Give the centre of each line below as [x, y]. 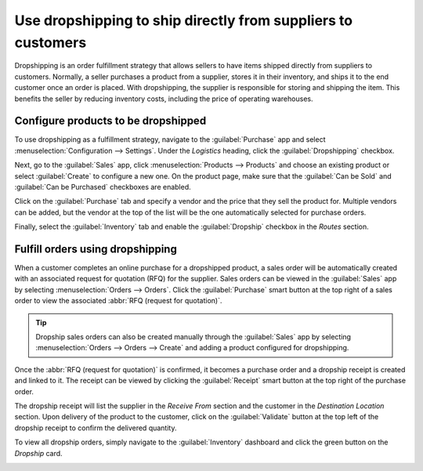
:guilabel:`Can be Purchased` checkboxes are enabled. [103, 187]
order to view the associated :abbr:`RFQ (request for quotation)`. [118, 301]
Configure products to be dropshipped [110, 121]
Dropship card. [38, 453]
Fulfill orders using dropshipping [96, 249]
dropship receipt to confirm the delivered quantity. [96, 428]
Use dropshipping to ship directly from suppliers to [183, 20]
